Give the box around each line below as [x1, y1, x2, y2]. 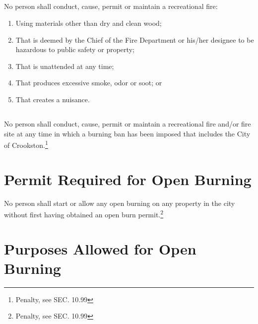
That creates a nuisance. [15, 94, 90, 104]
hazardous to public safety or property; [15, 44, 134, 55]
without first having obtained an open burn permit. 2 [4, 208, 164, 219]
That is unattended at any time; [15, 61, 114, 71]
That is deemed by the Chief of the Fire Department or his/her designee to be [15, 34, 254, 45]
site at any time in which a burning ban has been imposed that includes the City [4, 128, 251, 138]
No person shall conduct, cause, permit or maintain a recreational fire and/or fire [4, 118, 251, 129]
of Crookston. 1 [4, 138, 48, 150]
